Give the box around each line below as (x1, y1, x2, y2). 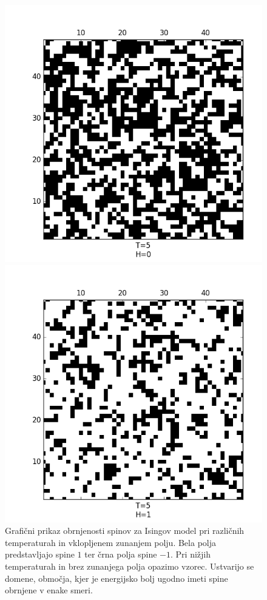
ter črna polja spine (84, 548, 157, 561)
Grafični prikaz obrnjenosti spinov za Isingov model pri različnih (5, 524, 245, 537)
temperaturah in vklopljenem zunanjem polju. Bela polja (5, 536, 216, 548)
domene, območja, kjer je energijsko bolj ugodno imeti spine (5, 571, 228, 584)
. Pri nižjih (171, 548, 211, 561)
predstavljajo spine (5, 548, 75, 561)
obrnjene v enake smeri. (5, 584, 93, 596)
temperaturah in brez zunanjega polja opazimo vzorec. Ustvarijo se (5, 559, 254, 572)
